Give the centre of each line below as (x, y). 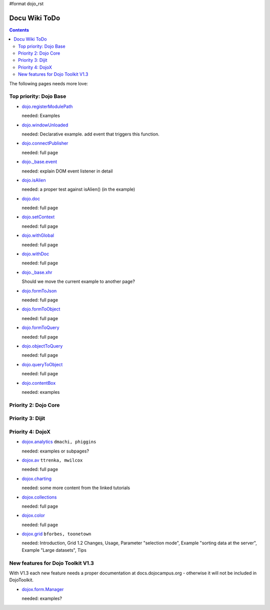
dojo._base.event (39, 162)
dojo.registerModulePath (47, 106)
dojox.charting (37, 479)
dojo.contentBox (39, 383)
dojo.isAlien (34, 180)
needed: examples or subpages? (55, 451)
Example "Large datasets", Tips (54, 550)
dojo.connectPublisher (45, 143)
